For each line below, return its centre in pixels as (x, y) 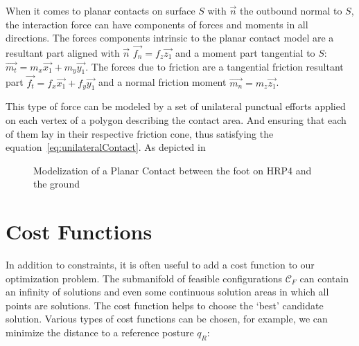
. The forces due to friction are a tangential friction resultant (214, 66)
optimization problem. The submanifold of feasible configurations (144, 278)
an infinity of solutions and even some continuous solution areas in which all (167, 292)
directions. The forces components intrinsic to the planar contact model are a (170, 38)
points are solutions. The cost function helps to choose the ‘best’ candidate (165, 305)
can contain (324, 278)
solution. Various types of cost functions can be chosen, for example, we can (167, 319)
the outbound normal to (291, 10)
